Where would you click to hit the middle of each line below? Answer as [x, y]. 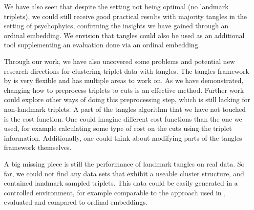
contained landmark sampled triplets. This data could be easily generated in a [121, 183]
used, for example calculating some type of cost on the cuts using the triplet [118, 128]
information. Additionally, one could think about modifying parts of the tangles [123, 137]
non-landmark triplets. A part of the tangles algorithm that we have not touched [125, 109]
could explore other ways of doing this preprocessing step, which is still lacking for [127, 99]
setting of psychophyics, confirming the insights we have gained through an [116, 26]
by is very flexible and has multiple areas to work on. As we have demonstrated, [124, 80]
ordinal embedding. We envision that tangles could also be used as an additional [124, 35]
